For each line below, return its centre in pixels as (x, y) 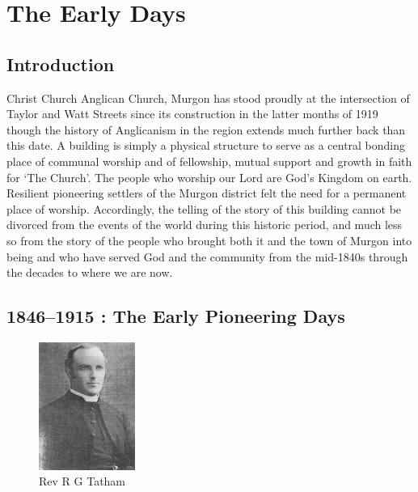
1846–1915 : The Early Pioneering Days (176, 316)
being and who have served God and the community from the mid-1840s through (207, 256)
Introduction (61, 64)
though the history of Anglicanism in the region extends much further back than (206, 129)
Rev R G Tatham (82, 481)
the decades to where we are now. (90, 272)
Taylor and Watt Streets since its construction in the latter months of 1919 (192, 114)
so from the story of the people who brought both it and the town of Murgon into (209, 240)
